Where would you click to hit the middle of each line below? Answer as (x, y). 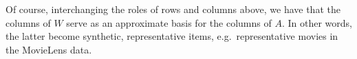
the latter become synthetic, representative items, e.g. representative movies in (172, 36)
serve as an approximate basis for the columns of (169, 22)
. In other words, (317, 22)
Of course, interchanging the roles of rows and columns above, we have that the (173, 9)
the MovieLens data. (49, 49)
